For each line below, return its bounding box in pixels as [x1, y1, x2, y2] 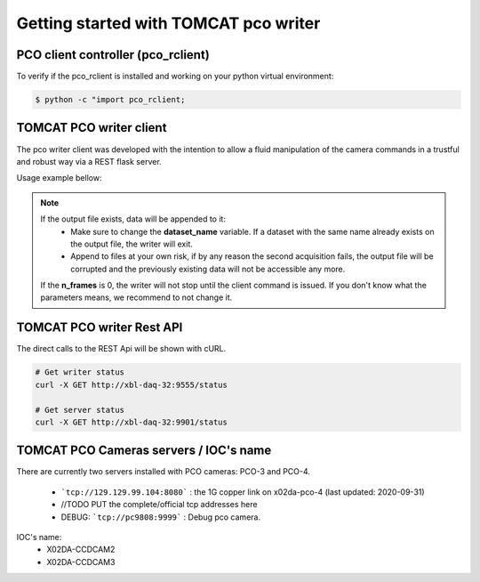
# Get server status [35, 405, 124, 415]
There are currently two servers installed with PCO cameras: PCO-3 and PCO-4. [16, 466, 311, 477]
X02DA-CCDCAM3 [46, 556, 116, 567]
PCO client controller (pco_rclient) [16, 47, 211, 62]
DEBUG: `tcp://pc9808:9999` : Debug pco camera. [60, 512, 261, 522]
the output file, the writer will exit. [70, 238, 193, 249]
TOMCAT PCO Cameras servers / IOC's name [16, 443, 272, 458]
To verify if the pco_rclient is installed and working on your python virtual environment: [16, 71, 334, 82]
